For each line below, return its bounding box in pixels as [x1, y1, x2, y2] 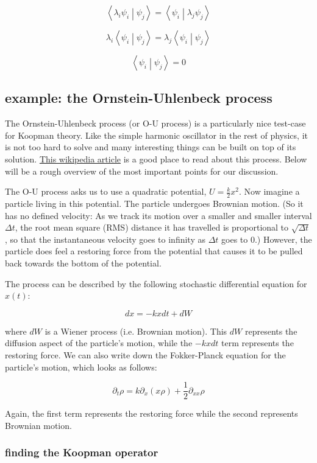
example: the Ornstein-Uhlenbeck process [5, 88, 272, 107]
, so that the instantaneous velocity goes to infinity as [5, 232, 205, 245]
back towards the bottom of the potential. [5, 256, 162, 269]
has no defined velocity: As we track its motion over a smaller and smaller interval [5, 209, 312, 221]
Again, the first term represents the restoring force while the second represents [5, 407, 298, 420]
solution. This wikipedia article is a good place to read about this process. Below [5, 152, 307, 165]
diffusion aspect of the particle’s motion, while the [5, 336, 193, 349]
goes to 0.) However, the [221, 232, 312, 245]
